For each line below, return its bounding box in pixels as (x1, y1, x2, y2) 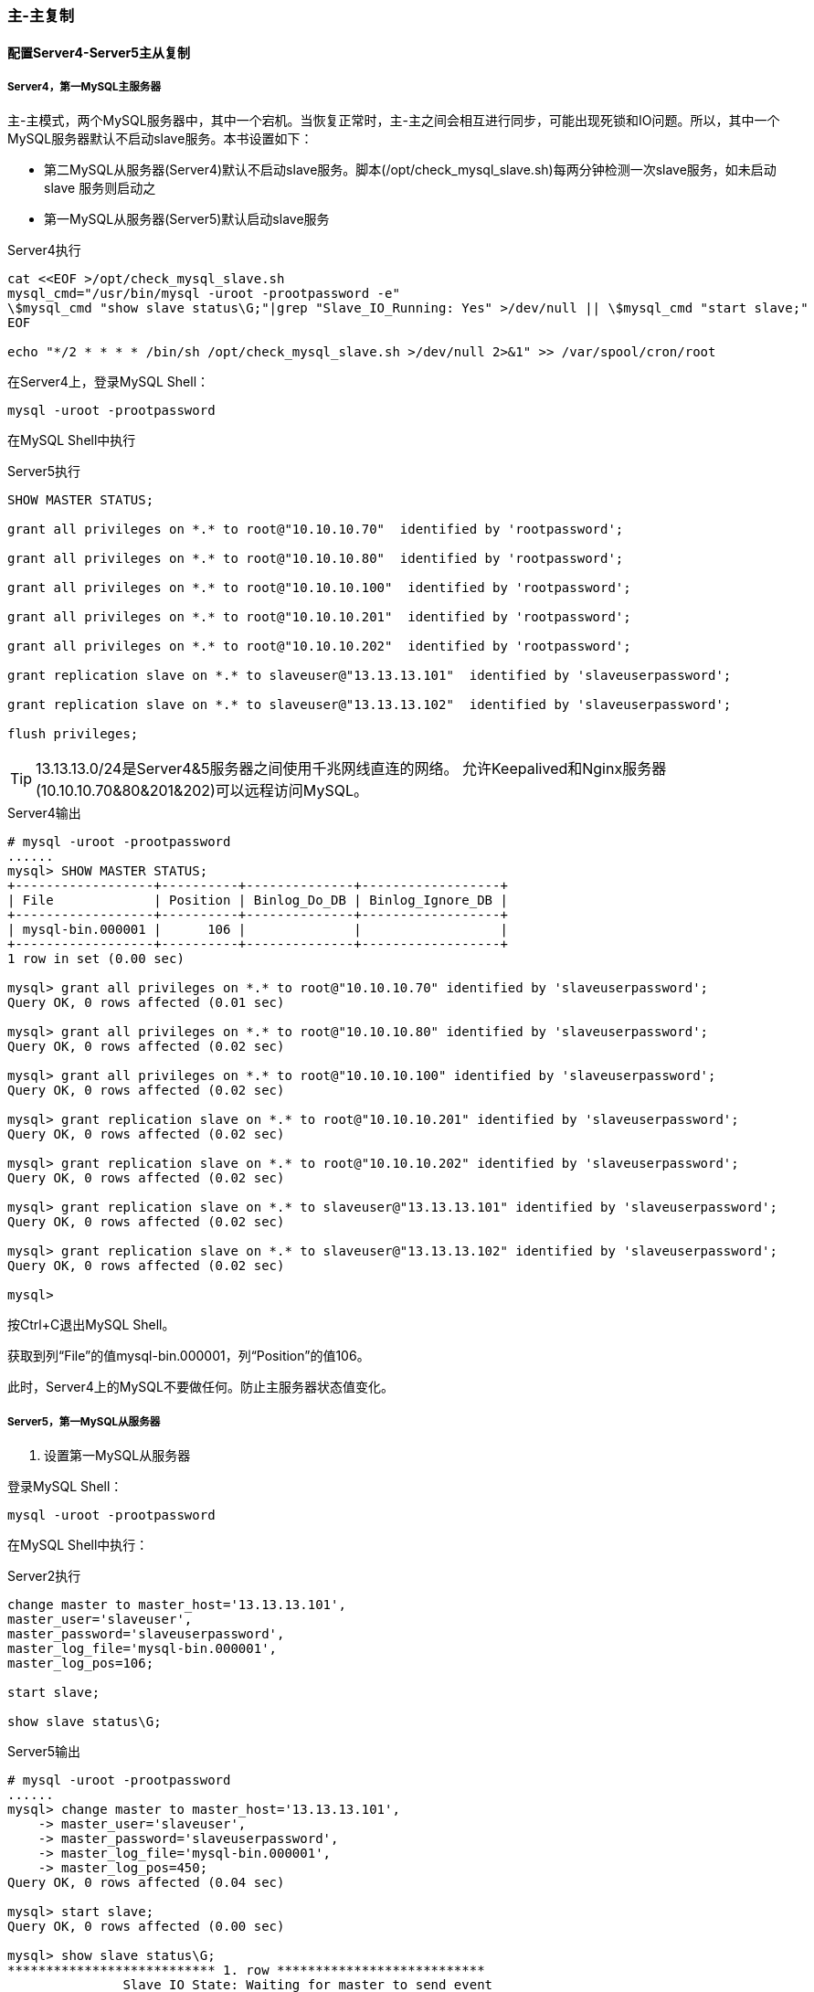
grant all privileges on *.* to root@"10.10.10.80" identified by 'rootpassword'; (7, 551, 624, 567)
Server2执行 (7, 1568, 81, 1584)
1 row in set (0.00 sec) (7, 951, 185, 967)
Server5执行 (7, 463, 80, 480)
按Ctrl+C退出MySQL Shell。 (7, 1317, 175, 1333)
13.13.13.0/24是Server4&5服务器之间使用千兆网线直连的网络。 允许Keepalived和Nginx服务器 (36, 759, 667, 779)
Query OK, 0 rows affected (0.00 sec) (7, 1919, 285, 1934)
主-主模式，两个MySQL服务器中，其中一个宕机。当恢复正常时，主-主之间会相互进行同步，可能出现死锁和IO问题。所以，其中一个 (7, 112, 780, 129)
